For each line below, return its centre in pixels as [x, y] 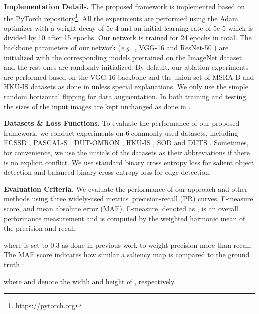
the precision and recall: [41, 228]
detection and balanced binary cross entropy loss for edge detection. [108, 172]
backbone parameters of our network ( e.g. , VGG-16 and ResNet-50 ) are [116, 48]
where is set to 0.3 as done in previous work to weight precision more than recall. [128, 244]
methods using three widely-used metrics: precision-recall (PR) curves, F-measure [129, 198]
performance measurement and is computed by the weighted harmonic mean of [125, 218]
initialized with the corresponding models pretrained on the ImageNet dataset [123, 57]
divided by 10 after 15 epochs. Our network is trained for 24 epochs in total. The [128, 38]
